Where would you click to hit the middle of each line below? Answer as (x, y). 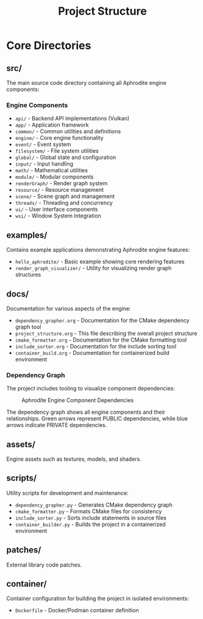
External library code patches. (44, 565)
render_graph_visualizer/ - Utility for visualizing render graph (93, 268)
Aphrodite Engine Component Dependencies (78, 400)
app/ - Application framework (52, 125)
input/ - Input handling (44, 164)
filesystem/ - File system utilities (57, 151)
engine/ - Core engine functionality (59, 138)
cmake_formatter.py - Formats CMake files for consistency (88, 511)
